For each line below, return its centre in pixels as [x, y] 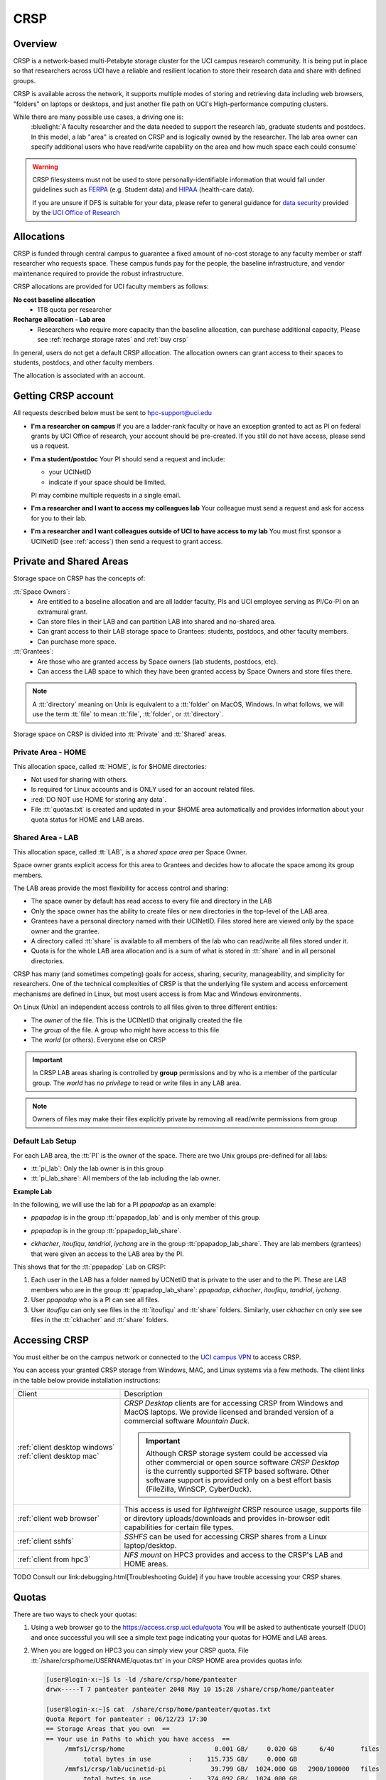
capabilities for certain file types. [179, 1527]
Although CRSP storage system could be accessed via [237, 1454]
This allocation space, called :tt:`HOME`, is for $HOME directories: [110, 766]
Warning [45, 167]
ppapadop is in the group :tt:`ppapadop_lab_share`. [106, 1230]
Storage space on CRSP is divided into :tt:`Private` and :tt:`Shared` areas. [120, 734]
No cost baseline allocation [54, 300]
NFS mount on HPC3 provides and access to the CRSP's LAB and [234, 1555]
